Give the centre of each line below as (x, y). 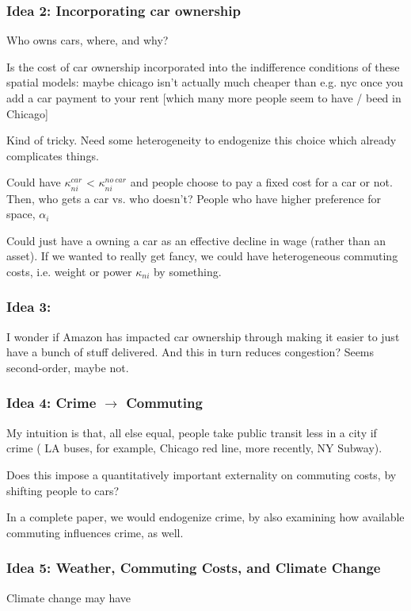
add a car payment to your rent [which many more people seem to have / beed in (204, 98)
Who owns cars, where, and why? (88, 40)
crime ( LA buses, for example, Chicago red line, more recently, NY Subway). (194, 448)
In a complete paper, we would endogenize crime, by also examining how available (205, 517)
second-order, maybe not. (68, 367)
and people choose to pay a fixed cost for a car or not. (261, 182)
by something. (187, 271)
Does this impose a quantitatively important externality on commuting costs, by (202, 474)
